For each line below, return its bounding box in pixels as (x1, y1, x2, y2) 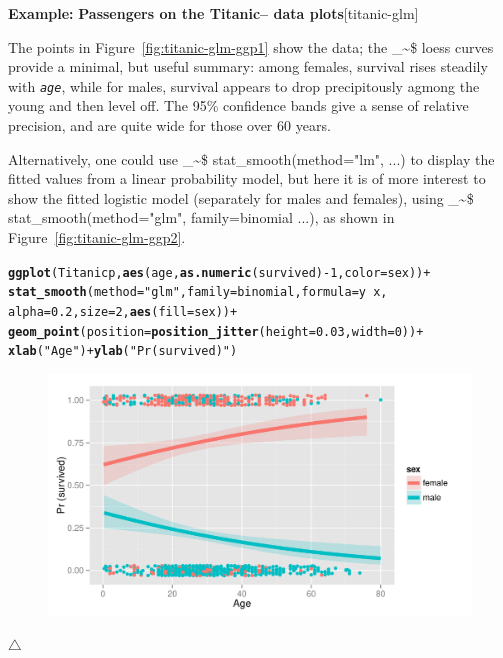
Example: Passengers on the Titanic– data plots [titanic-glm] (8, 3, 419, 23)
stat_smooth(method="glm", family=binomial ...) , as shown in (8, 207, 395, 228)
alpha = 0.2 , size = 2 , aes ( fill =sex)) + (8, 304, 238, 319)
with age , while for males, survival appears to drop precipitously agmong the (8, 75, 480, 96)
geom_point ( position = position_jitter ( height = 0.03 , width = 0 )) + (8, 324, 424, 339)
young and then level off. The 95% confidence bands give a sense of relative (8, 95, 469, 116)
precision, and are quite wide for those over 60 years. (8, 115, 331, 136)
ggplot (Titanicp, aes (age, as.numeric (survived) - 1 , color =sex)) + (8, 265, 431, 280)
